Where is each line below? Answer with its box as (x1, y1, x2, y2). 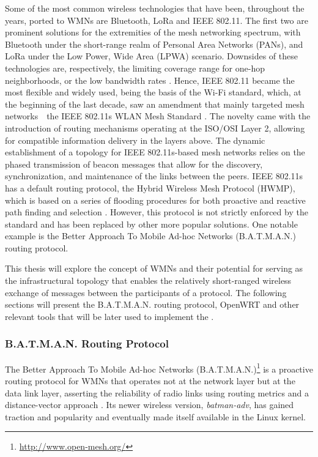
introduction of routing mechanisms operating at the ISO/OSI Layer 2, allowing (5, 121, 305, 134)
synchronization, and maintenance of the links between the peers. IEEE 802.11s (5, 169, 303, 182)
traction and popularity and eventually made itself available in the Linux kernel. (5, 410, 306, 423)
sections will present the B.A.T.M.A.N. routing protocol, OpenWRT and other (5, 298, 300, 311)
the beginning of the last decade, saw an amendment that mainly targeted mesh (5, 97, 305, 110)
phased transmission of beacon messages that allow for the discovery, (5, 157, 263, 170)
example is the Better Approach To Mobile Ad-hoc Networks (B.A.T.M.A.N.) (5, 229, 296, 242)
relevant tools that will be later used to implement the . (5, 310, 214, 322)
